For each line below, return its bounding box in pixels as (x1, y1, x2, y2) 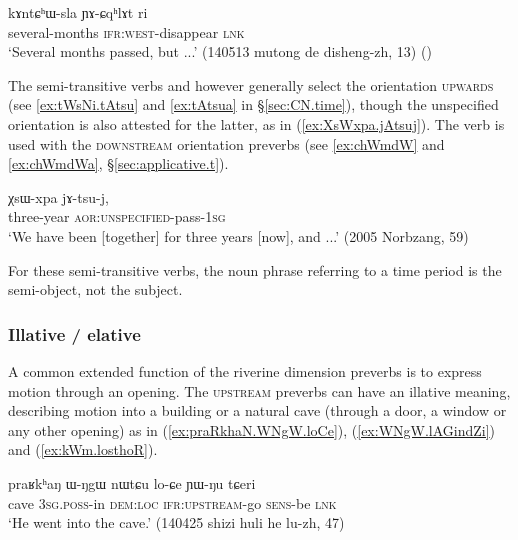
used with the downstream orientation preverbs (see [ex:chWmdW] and (8, 133, 445, 154)
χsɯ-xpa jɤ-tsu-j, (8, 186, 109, 207)
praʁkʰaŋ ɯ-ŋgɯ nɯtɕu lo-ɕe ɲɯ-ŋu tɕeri (8, 472, 256, 493)
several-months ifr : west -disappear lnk (8, 21, 245, 42)
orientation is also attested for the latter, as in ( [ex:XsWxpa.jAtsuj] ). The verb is (8, 113, 505, 134)
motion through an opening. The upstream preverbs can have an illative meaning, (8, 380, 511, 401)
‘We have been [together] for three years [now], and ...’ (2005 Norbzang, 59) (8, 225, 469, 246)
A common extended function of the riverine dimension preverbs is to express (8, 360, 482, 381)
